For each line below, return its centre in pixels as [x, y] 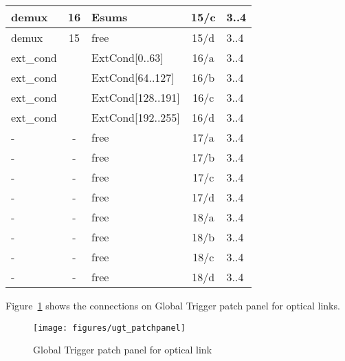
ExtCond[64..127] [133, 77]
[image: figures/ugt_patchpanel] [109, 328]
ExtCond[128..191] [136, 97]
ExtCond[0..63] [127, 57]
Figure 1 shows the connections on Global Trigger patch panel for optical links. [173, 305]
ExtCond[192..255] [136, 117]
